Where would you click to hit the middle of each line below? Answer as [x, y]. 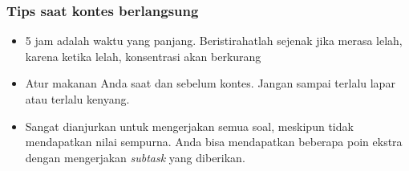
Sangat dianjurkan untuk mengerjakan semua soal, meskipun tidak [189, 126]
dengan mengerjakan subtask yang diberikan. [135, 157]
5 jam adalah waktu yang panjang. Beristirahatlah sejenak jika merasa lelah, [214, 41]
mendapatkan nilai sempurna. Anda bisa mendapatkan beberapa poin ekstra [214, 142]
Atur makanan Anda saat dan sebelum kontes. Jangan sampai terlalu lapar [210, 83]
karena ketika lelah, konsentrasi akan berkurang [143, 56]
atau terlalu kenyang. [77, 99]
